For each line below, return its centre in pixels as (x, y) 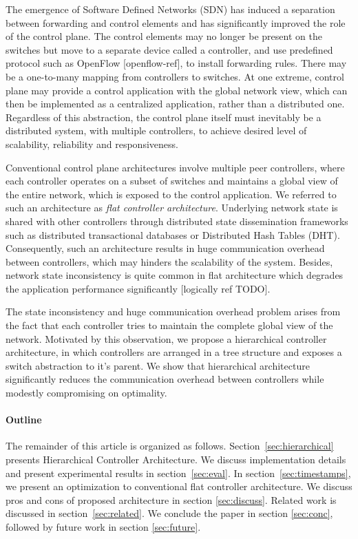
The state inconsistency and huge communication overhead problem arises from (173, 311)
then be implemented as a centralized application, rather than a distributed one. (175, 104)
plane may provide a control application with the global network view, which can (177, 90)
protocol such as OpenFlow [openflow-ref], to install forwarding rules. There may (176, 63)
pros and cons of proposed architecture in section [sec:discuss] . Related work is (171, 499)
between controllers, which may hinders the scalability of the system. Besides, (169, 261)
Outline (24, 420)
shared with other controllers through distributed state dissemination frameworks (177, 221)
